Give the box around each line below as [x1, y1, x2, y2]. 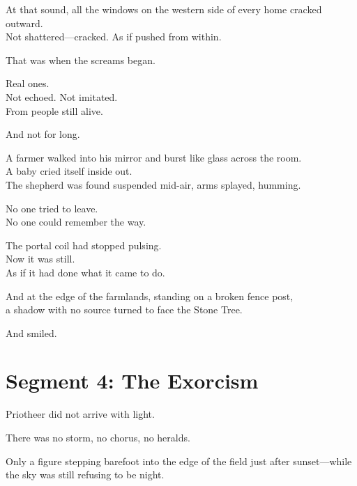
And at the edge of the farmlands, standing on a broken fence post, [6, 288, 294, 303]
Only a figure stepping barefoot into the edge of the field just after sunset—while [6, 453, 352, 468]
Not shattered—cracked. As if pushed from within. [6, 29, 222, 44]
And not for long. [6, 127, 80, 141]
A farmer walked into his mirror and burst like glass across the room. [6, 150, 302, 164]
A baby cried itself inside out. [6, 164, 132, 178]
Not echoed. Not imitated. [6, 89, 118, 104]
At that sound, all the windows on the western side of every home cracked [6, 2, 322, 16]
